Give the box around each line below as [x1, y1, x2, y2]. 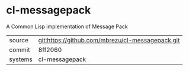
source [9, 36, 28, 44]
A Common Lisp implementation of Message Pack [6, 23, 129, 30]
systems [9, 55, 33, 63]
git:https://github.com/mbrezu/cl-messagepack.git [38, 36, 180, 44]
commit [9, 45, 30, 53]
